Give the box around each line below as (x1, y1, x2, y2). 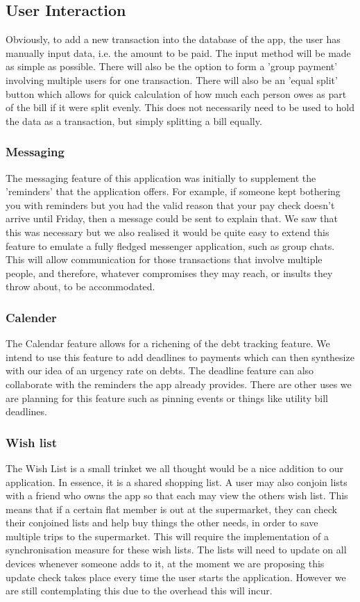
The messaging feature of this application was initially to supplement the (6, 170, 316, 185)
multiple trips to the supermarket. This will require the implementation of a (6, 528, 329, 543)
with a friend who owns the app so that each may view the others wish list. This (6, 488, 348, 503)
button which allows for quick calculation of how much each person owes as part (6, 86, 347, 101)
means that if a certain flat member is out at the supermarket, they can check (6, 501, 337, 516)
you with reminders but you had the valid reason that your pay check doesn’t (6, 197, 335, 212)
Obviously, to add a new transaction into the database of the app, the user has (6, 32, 341, 47)
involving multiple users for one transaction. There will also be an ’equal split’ (6, 72, 338, 87)
